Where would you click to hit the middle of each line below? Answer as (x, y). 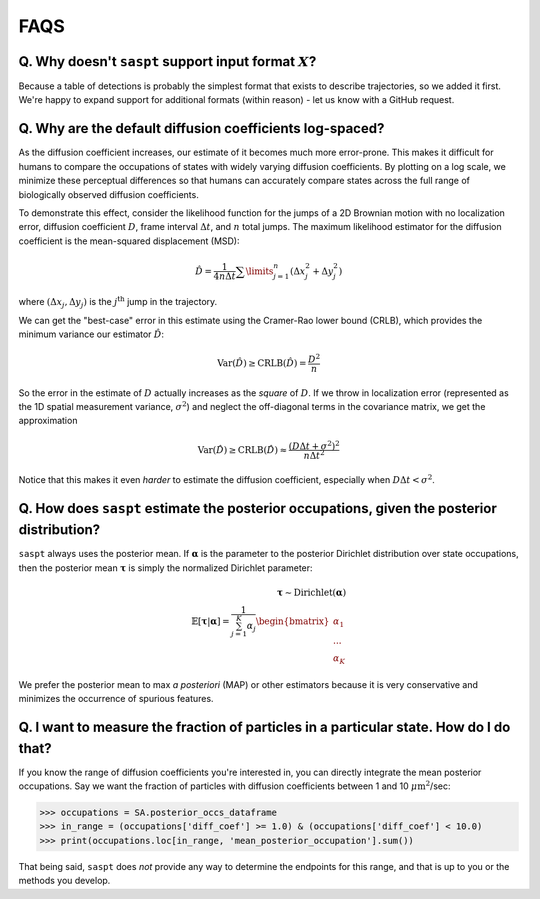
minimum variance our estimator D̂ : (91, 334)
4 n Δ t (225, 276)
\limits (259, 271)
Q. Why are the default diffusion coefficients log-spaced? (201, 128)
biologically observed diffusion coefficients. (108, 194)
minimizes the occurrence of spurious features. (116, 699)
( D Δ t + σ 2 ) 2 (314, 445)
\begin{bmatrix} (292, 621)
